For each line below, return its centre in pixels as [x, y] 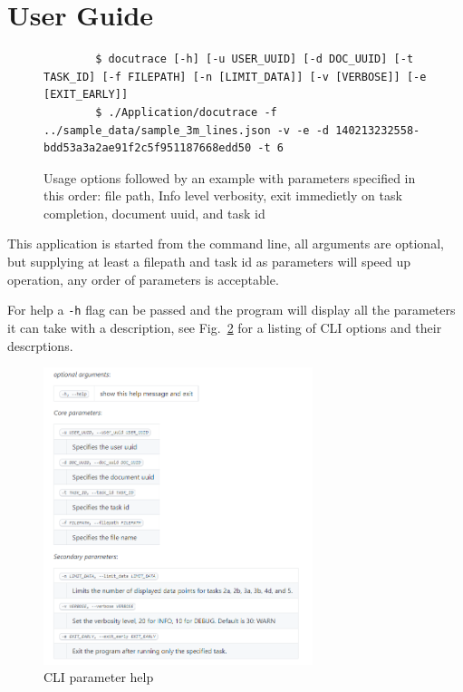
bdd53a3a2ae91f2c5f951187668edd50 [148, 148]
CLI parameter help [99, 677]
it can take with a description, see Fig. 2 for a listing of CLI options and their [225, 327]
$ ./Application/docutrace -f [186, 112]
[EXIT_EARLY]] [86, 95]
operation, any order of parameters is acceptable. [143, 279]
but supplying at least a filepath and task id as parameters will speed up [209, 262]
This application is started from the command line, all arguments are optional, [226, 244]
